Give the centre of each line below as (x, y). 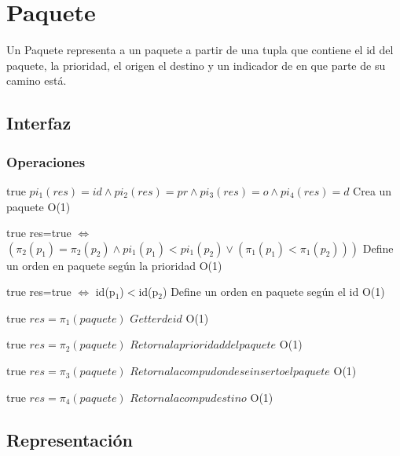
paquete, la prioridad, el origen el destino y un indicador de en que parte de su (196, 65)
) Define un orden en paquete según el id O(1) (274, 292)
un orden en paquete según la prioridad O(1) (114, 265)
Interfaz (39, 123)
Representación (70, 439)
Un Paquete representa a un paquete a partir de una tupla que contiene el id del (200, 50)
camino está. (37, 80)
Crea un (372, 190)
